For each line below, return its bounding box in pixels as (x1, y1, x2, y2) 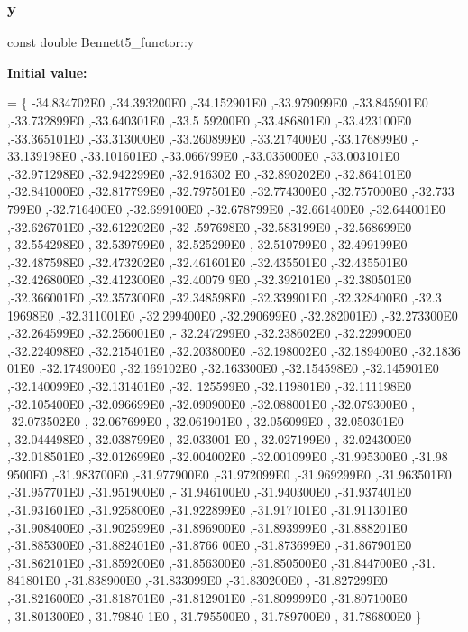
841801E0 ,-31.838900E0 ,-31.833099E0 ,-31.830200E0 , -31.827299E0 (7, 571, 388, 590)
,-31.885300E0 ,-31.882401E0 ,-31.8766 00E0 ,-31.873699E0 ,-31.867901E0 (7, 535, 412, 554)
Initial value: (7, 62, 87, 81)
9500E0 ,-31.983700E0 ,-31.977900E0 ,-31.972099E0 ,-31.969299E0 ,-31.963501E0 (7, 464, 452, 483)
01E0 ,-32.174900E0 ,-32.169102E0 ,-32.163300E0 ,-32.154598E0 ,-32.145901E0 (7, 358, 439, 377)
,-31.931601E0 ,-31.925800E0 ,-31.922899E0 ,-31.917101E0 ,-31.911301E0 (7, 500, 408, 519)
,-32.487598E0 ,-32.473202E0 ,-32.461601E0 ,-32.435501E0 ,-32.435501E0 (7, 252, 408, 271)
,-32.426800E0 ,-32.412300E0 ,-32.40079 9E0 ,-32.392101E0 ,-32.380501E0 (7, 270, 412, 289)
